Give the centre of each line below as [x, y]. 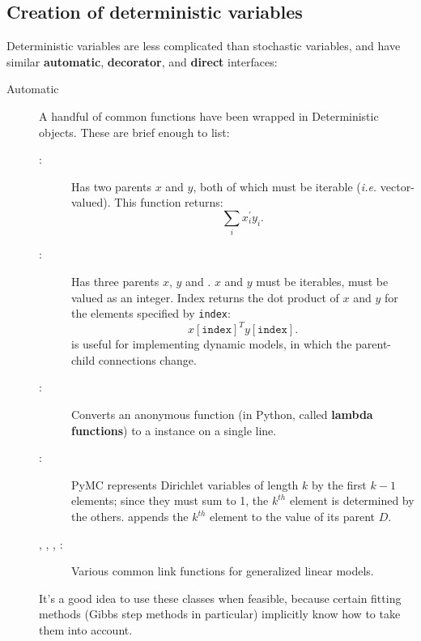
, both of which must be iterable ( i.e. [285, 186]
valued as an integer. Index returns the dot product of [205, 297]
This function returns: [169, 202]
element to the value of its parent [292, 517]
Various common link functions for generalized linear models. [223, 571]
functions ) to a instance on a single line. [174, 430]
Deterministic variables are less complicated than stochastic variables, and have [204, 46]
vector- [397, 186]
